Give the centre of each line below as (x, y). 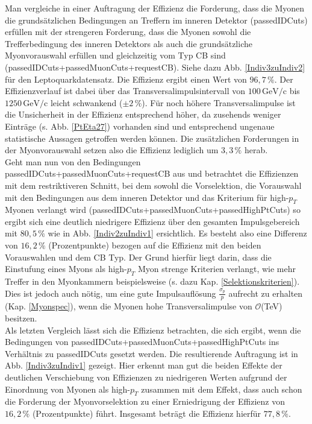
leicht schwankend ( (86, 102)
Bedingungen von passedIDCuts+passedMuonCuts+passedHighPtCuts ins (142, 342)
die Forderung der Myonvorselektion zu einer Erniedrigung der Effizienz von (145, 401)
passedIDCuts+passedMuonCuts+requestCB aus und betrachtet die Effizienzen (152, 173)
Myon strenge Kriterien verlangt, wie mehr (217, 269)
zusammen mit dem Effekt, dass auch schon (222, 389)
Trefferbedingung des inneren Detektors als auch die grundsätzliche (129, 43)
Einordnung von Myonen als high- (68, 389)
